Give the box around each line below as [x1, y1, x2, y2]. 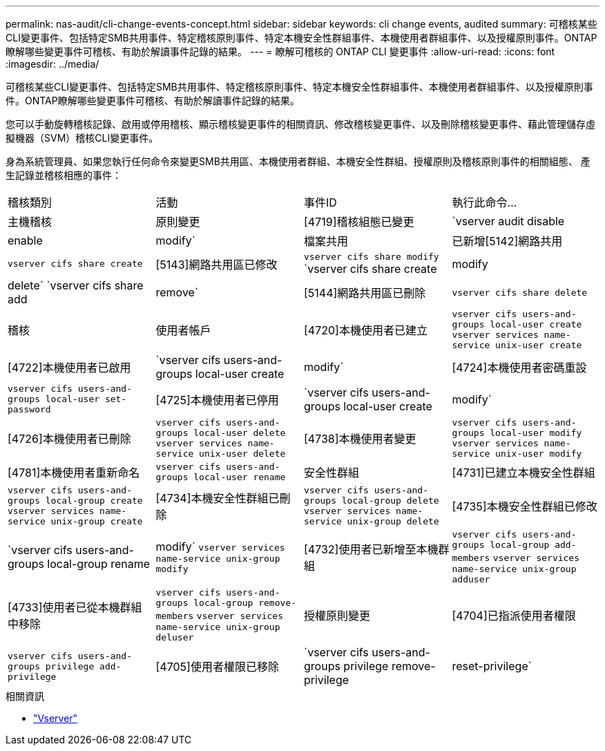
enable [8, 234, 43, 247]
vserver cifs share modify [304, 251, 439, 262]
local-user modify [490, 428, 582, 438]
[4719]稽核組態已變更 [304, 215, 414, 229]
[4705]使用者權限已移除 [155, 660, 279, 674]
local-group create [45, 495, 143, 506]
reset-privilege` [452, 659, 532, 673]
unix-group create [50, 516, 143, 526]
